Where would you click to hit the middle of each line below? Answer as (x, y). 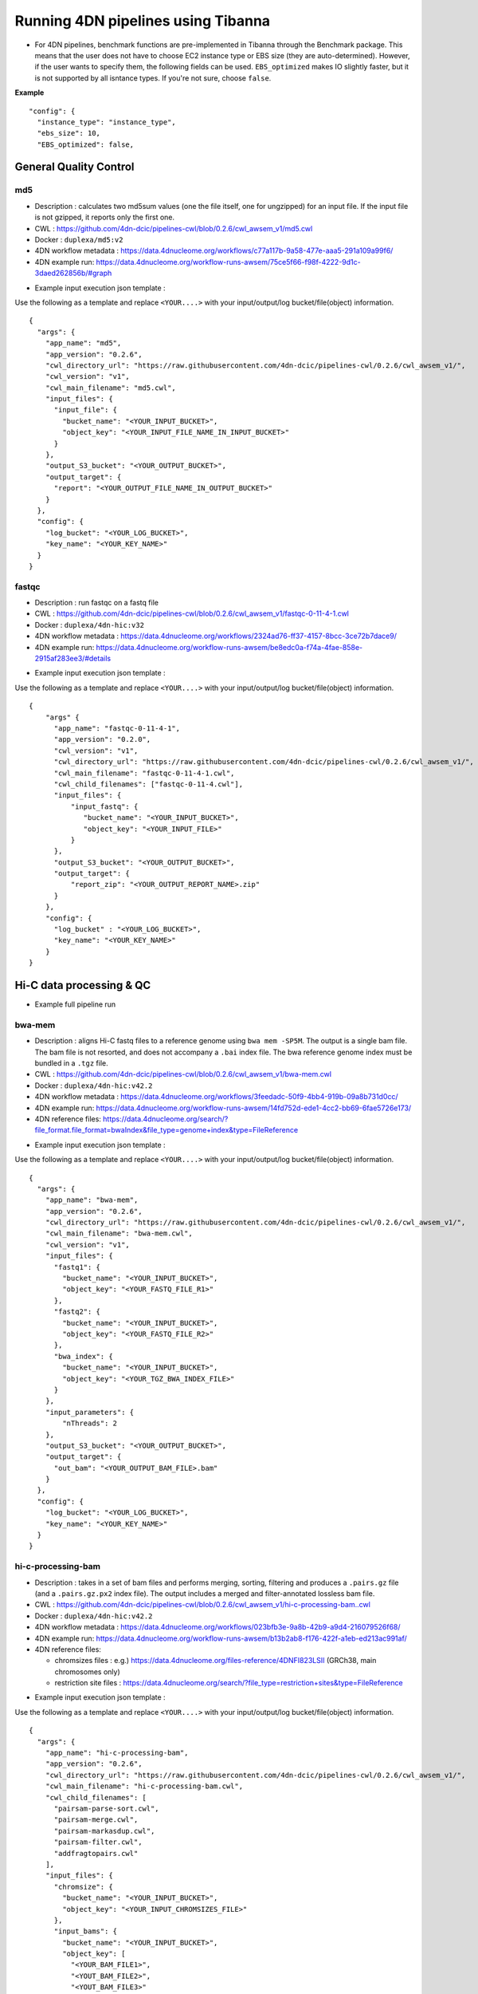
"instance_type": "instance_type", (107, 122)
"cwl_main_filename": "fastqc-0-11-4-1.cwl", (144, 773)
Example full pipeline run (75, 1004)
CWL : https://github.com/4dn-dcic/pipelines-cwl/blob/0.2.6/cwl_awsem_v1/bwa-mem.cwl (183, 1074)
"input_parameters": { (90, 1412)
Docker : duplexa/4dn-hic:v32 (90, 625)
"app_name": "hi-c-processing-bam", (117, 1753)
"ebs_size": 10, (69, 133)
